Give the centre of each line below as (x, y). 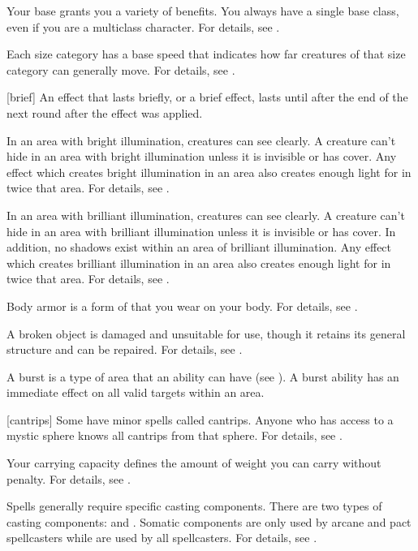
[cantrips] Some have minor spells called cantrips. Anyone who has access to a (200, 419)
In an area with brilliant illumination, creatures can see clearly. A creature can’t (206, 215)
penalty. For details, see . (69, 478)
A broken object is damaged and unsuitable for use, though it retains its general (206, 333)
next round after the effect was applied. (105, 112)
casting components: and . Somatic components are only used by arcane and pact (209, 521)
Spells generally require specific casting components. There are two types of (194, 506)
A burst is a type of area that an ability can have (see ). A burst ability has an (203, 376)
